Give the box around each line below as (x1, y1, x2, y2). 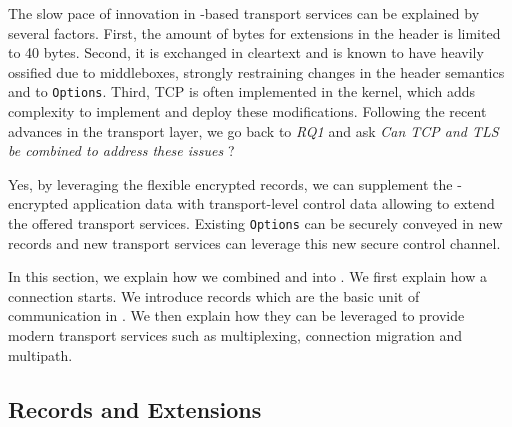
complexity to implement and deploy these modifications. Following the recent (8, 101, 487, 122)
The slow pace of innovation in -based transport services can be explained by (8, 3, 480, 23)
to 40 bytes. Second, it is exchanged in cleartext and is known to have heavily (8, 42, 484, 63)
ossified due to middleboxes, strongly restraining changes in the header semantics (8, 61, 505, 82)
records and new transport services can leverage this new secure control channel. (8, 232, 501, 253)
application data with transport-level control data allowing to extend (72, 193, 495, 214)
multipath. (8, 344, 73, 365)
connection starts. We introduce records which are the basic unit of (8, 285, 420, 306)
